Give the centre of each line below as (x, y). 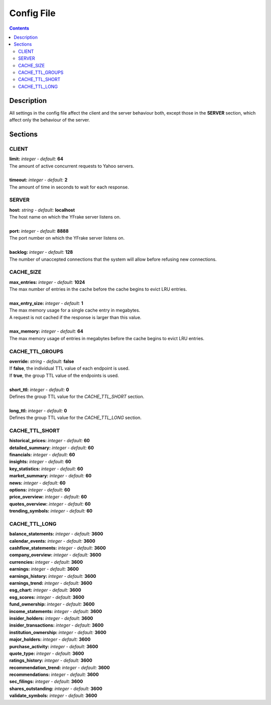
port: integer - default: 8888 (39, 231)
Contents (19, 28)
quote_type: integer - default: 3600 (47, 653)
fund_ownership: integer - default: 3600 (52, 604)
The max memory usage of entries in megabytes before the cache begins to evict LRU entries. (107, 338)
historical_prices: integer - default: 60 (50, 441)
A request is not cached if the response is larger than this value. (75, 317)
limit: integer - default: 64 (36, 159)
